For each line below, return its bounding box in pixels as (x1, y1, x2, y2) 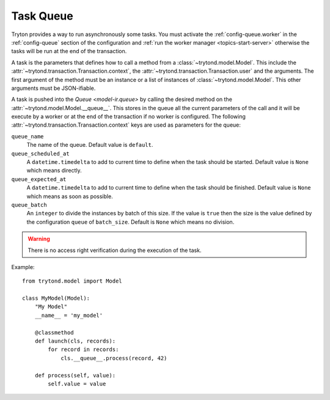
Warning (28, 235, 50, 243)
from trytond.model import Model (22, 278, 122, 284)
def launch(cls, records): (34, 338, 116, 345)
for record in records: (48, 346, 119, 353)
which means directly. (26, 167, 82, 174)
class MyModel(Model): (22, 295, 90, 302)
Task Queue (11, 9, 73, 23)
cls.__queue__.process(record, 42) (61, 355, 167, 361)
